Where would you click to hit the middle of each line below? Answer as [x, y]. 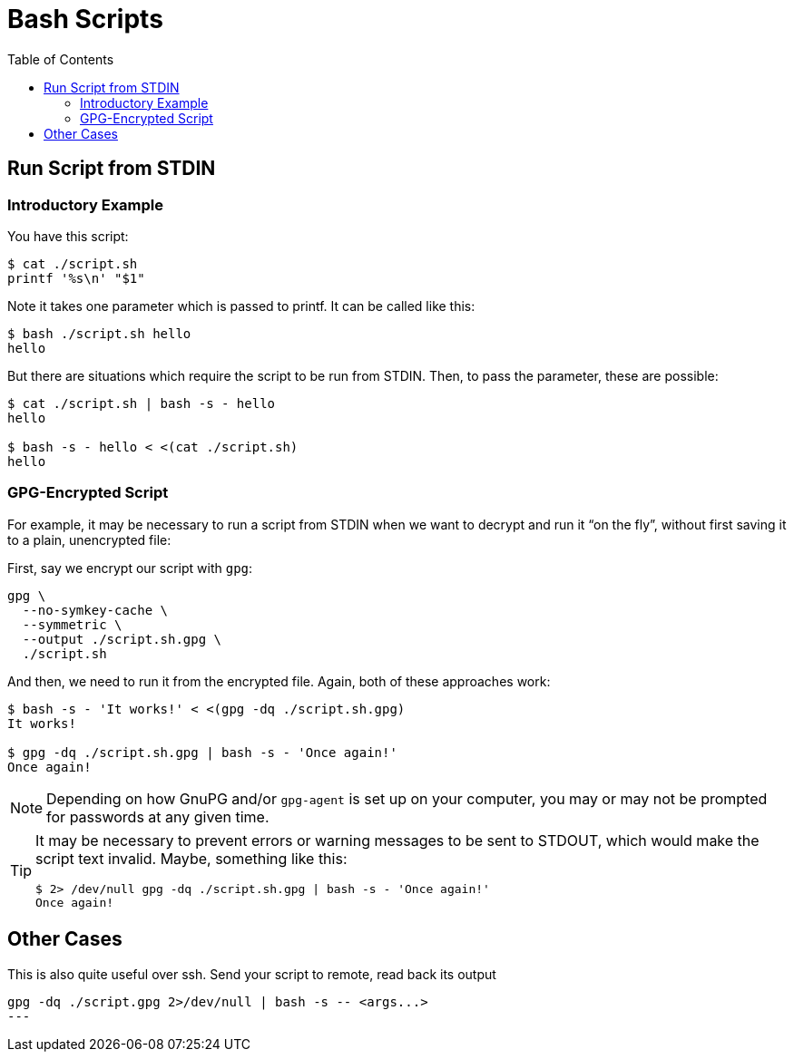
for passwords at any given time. [158, 816]
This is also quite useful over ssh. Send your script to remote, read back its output [252, 974]
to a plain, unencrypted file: [89, 539]
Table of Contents [61, 59]
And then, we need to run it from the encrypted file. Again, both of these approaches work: [279, 681]
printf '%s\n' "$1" [76, 278]
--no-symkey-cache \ [95, 610]
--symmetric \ [72, 624]
